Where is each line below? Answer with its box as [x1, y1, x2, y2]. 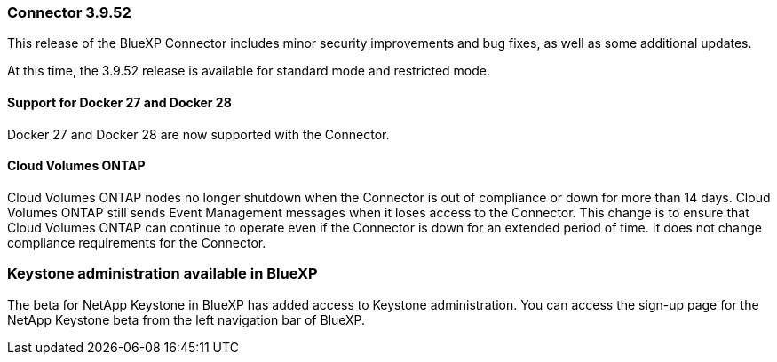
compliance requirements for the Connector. [7, 234, 266, 250]
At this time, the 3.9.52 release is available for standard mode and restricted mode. [7, 63, 491, 79]
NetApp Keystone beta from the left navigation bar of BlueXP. [7, 311, 366, 327]
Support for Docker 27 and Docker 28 [7, 94, 232, 110]
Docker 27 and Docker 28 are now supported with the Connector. [7, 126, 390, 142]
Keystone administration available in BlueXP [7, 264, 318, 283]
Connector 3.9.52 [7, 4, 131, 21]
